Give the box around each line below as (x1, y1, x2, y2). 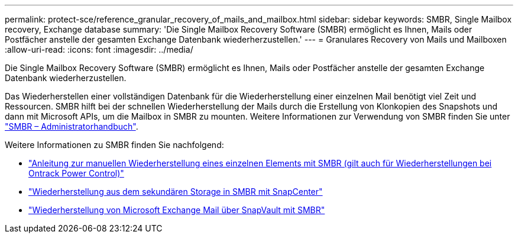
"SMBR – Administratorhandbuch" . (5, 121, 138, 131)
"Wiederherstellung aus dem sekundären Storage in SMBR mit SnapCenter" (28, 186, 323, 197)
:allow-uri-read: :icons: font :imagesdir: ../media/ (5, 44, 193, 54)
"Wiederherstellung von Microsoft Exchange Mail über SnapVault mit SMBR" (28, 205, 325, 215)
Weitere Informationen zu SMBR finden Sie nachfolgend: (5, 140, 224, 150)
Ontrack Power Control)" (28, 168, 124, 178)
